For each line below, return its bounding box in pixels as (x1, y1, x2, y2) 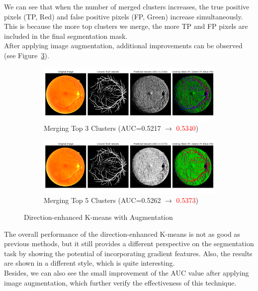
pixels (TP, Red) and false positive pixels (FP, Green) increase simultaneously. (4, 11, 243, 21)
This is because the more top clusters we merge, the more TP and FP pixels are (4, 21, 248, 31)
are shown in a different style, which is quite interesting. (4, 258, 175, 268)
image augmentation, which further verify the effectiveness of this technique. (4, 277, 237, 288)
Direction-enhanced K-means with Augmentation (24, 211, 173, 222)
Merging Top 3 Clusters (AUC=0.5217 (44, 122, 161, 133)
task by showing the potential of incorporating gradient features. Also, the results (4, 248, 253, 258)
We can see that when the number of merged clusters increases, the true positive (4, 1, 250, 11)
